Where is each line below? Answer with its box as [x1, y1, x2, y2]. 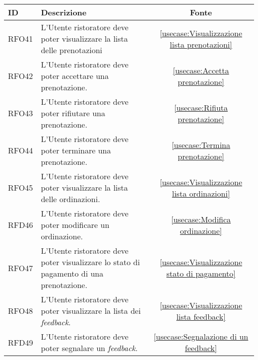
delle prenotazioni [41, 44, 103, 56]
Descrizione [41, 6, 87, 18]
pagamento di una [41, 268, 104, 279]
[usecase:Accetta [173, 64, 229, 76]
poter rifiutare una [41, 107, 105, 119]
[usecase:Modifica [171, 213, 231, 225]
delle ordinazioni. [41, 193, 100, 205]
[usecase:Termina [172, 139, 231, 150]
